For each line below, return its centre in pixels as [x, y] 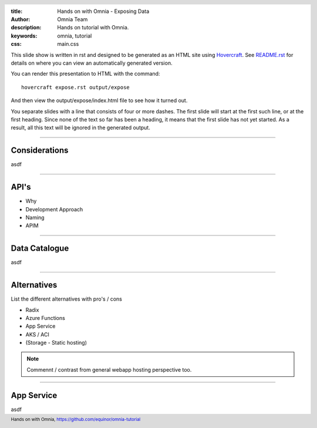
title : [17, 11]
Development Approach [54, 209]
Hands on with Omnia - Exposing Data [103, 11]
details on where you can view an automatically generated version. [92, 63]
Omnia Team [72, 19]
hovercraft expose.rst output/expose [76, 87]
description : [26, 28]
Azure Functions [45, 318]
